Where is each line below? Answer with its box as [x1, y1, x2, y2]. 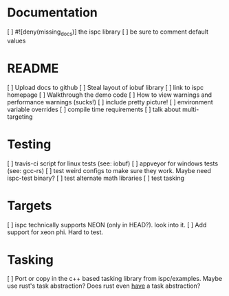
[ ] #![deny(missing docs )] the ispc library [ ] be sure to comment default [7, 27, 208, 37]
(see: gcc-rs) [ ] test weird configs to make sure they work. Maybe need [7, 166, 212, 174]
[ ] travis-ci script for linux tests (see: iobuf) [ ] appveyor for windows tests [7, 159, 219, 168]
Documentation [7, 5, 98, 21]
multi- [182, 105, 199, 113]
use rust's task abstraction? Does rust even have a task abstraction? [7, 282, 201, 290]
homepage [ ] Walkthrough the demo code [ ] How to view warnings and [7, 91, 212, 99]
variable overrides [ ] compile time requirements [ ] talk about [7, 105, 181, 113]
